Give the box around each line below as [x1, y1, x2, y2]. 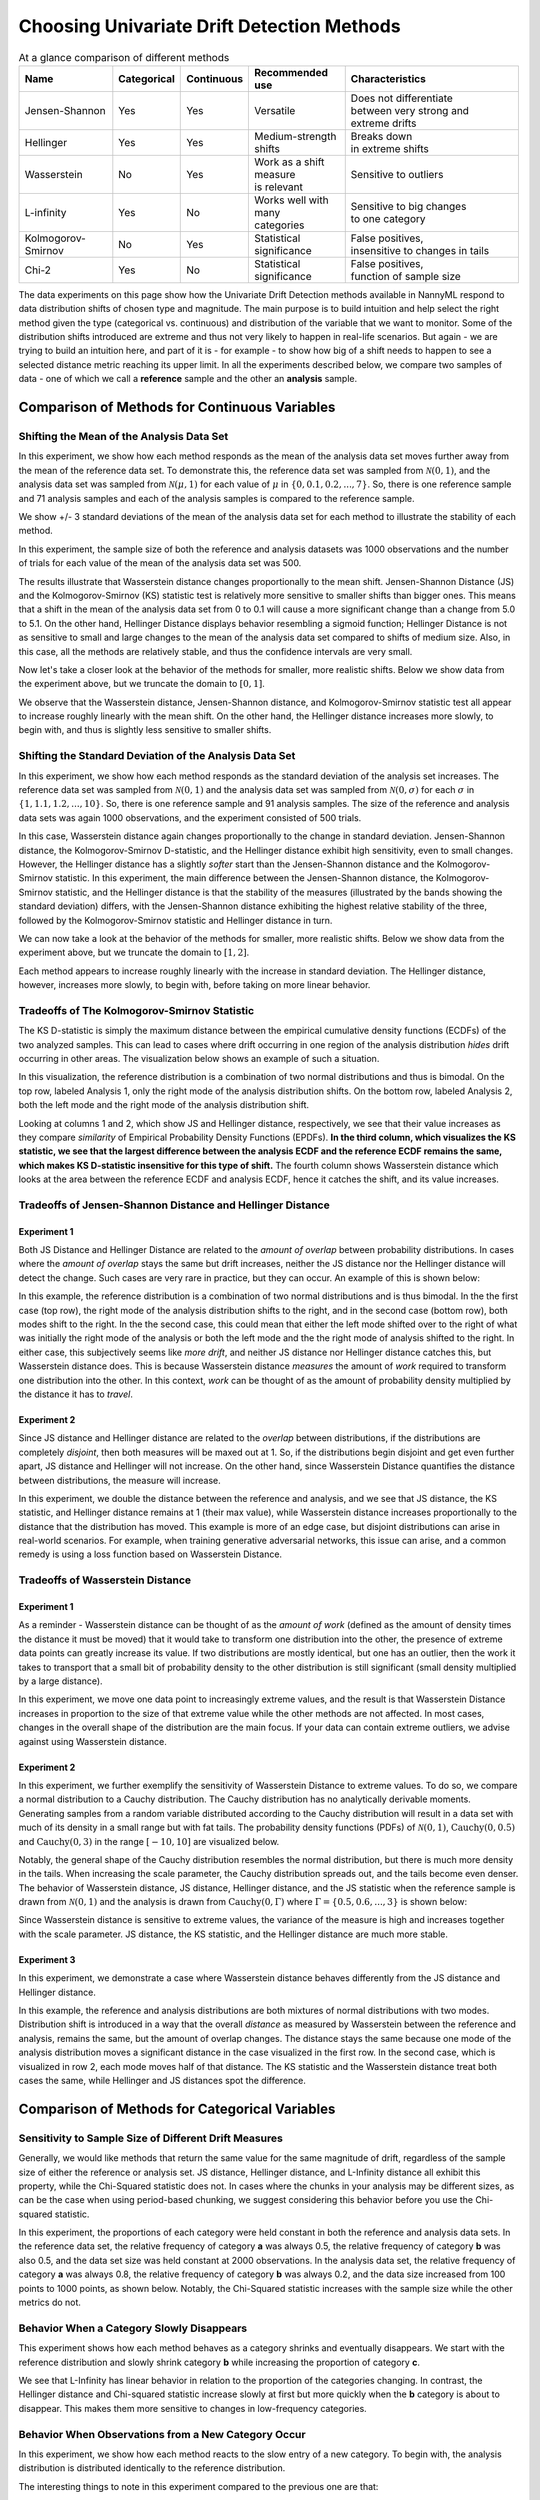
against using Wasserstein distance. [18, 1735, 167, 1747]
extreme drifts [350, 116, 417, 130]
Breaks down [350, 129, 413, 143]
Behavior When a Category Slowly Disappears [18, 2321, 248, 2335]
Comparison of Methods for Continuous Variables [18, 399, 336, 416]
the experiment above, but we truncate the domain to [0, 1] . [18, 678, 265, 690]
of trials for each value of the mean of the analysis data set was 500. [18, 557, 302, 569]
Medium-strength [254, 129, 337, 143]
